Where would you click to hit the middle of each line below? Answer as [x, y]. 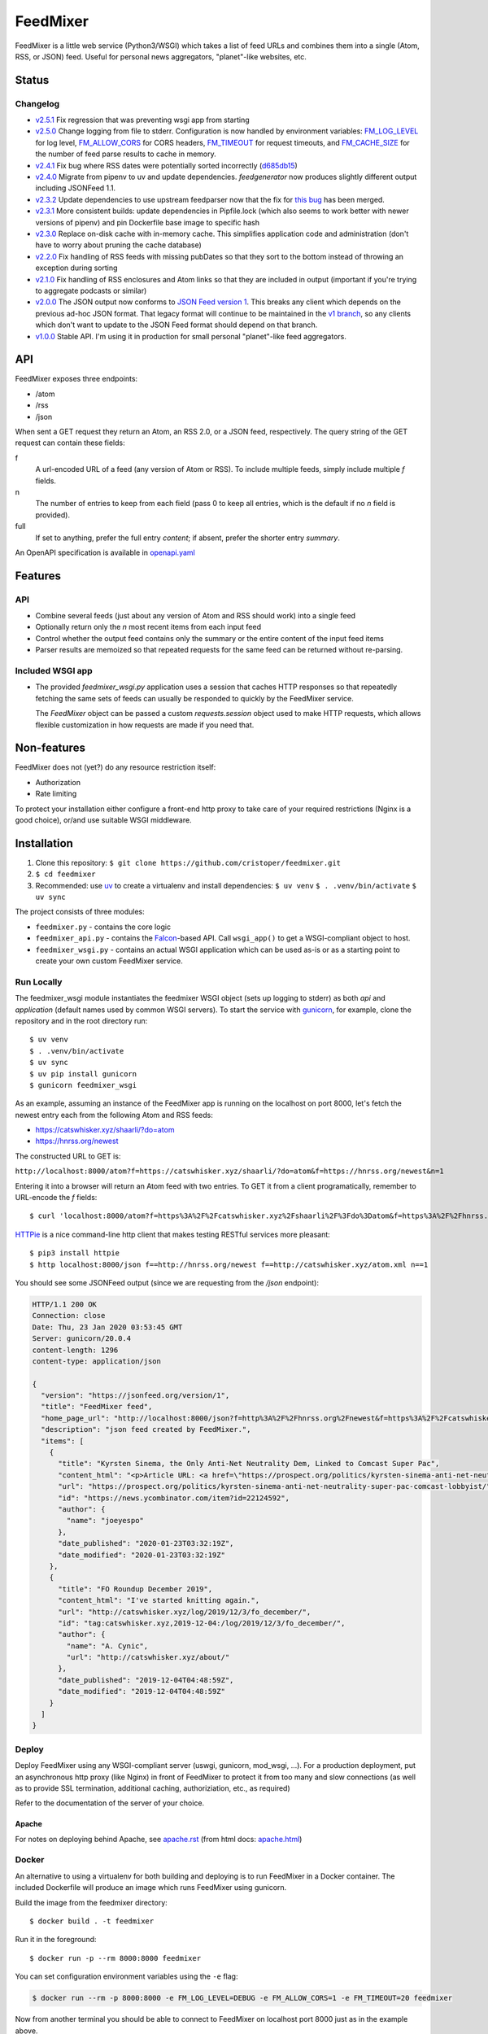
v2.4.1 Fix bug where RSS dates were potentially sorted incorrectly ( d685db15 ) [167, 165]
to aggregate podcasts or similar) [91, 290]
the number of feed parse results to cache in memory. [126, 154]
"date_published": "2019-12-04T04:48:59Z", [146, 1680]
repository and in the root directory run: [81, 1020]
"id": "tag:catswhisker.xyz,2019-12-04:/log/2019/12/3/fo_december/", [202, 1623]
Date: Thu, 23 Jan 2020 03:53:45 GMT [107, 1327]
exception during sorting [76, 268]
